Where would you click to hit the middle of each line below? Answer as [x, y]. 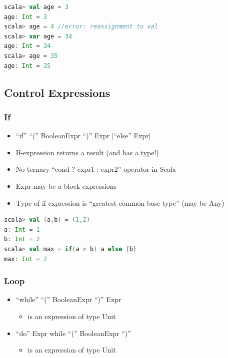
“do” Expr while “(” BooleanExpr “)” [73, 333]
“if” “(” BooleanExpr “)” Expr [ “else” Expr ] [83, 136]
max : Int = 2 [25, 259]
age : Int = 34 [27, 46]
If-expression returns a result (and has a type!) [87, 152]
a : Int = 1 [22, 229]
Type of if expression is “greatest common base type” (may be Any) [120, 202]
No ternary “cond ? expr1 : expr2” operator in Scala [96, 169]
